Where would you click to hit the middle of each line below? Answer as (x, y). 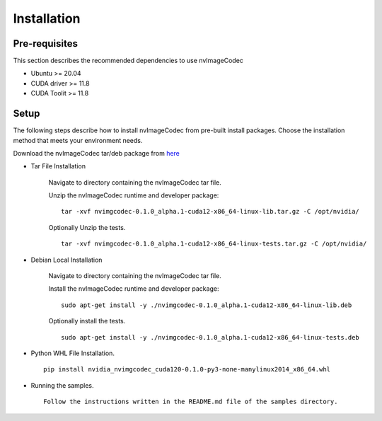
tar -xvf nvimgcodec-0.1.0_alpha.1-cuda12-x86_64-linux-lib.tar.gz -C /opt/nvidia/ (210, 212)
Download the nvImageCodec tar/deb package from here (97, 153)
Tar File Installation (58, 166)
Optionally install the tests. (87, 321)
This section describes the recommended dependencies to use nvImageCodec (128, 61)
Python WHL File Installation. (73, 353)
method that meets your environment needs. (78, 140)
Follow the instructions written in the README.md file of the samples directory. (191, 402)
